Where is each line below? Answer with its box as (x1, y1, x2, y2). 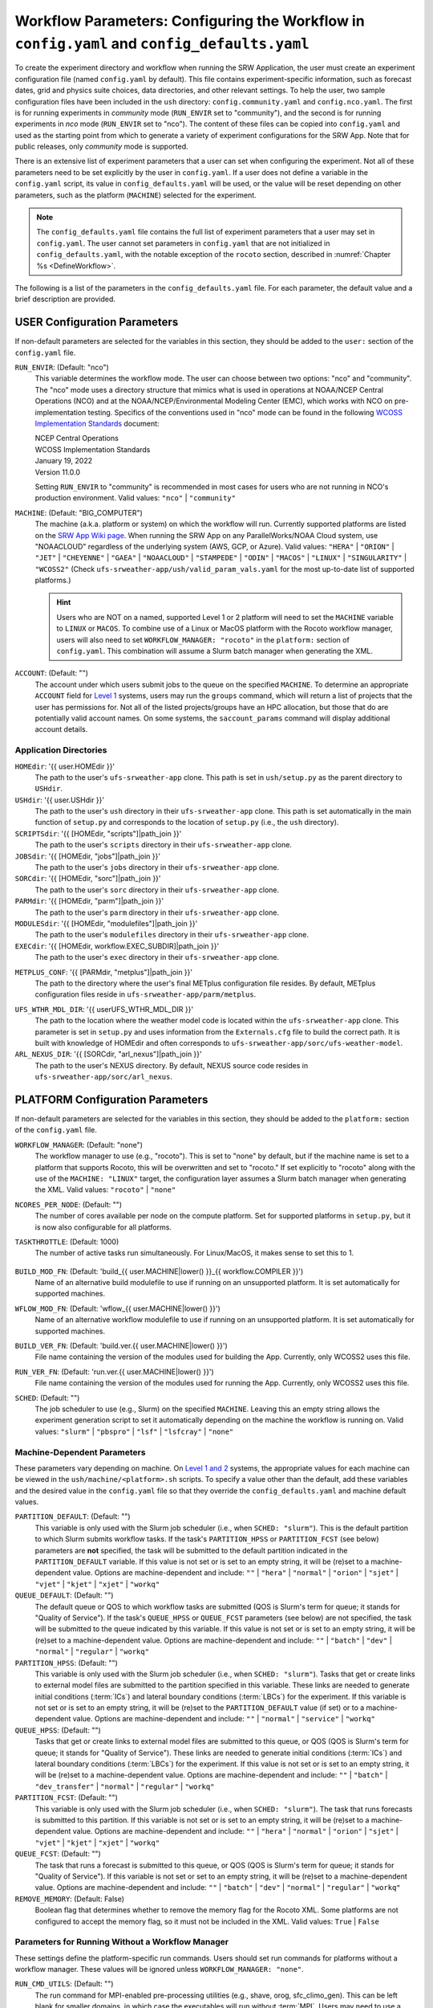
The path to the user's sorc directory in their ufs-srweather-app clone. (34, 884, 280, 895)
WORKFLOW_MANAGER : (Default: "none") (14, 1140, 144, 1149)
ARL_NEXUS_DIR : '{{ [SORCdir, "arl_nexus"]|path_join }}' (14, 1049, 202, 1059)
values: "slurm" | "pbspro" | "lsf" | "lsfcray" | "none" (34, 1426, 234, 1436)
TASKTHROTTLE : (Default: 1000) (14, 1237, 119, 1247)
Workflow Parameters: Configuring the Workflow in (14, 12, 365, 30)
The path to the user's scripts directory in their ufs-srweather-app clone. (34, 840, 293, 850)
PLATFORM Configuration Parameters (14, 1092, 208, 1106)
